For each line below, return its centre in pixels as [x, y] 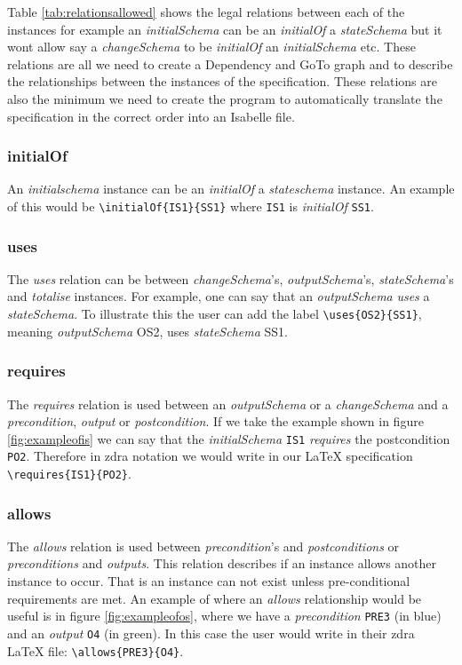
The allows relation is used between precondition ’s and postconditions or [203, 546]
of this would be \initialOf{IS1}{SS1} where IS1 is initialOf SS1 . [191, 206]
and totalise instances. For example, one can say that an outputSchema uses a [219, 296]
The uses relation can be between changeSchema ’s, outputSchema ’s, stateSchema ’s [231, 278]
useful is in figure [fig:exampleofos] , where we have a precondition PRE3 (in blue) [224, 616]
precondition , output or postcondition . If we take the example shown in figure [215, 421]
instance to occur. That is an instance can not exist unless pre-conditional [209, 581]
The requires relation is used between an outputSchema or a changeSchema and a [228, 404]
